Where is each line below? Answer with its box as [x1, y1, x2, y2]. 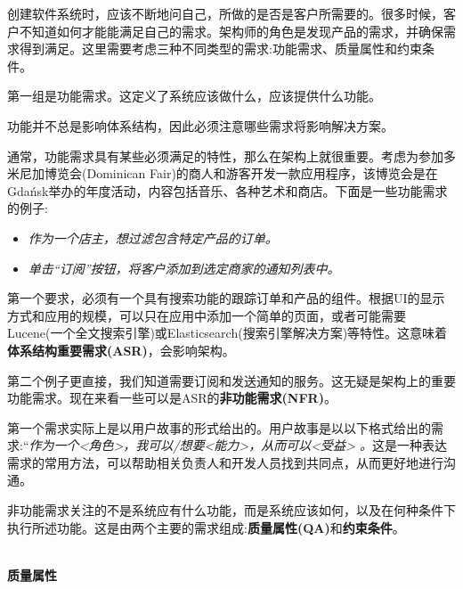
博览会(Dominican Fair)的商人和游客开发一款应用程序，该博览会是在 [44, 164, 438, 183]
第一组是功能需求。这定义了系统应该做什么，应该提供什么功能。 [7, 86, 381, 105]
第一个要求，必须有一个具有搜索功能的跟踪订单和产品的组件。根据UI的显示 [7, 289, 445, 307]
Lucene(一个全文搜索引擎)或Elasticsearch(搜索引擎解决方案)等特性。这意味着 [7, 323, 448, 342]
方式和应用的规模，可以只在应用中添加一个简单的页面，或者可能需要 [7, 306, 406, 324]
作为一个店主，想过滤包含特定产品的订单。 [28, 228, 278, 247]
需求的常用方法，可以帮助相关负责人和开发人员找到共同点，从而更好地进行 [7, 453, 443, 471]
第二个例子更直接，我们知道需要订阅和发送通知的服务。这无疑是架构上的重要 [7, 371, 456, 389]
